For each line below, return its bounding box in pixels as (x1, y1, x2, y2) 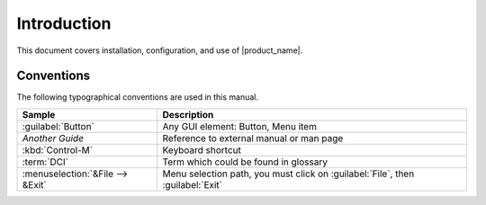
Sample (22, 108, 56, 120)
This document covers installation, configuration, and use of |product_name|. (16, 45, 303, 56)
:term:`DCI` (22, 156, 69, 168)
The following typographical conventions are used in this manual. (16, 92, 259, 102)
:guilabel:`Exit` (162, 178, 223, 191)
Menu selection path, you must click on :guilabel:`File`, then (162, 167, 415, 180)
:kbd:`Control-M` (22, 144, 94, 156)
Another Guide (22, 131, 85, 144)
